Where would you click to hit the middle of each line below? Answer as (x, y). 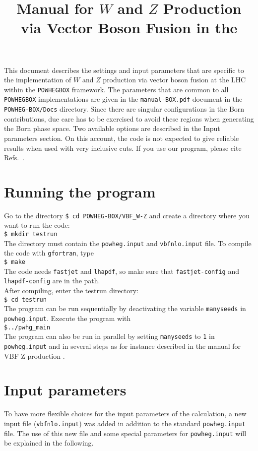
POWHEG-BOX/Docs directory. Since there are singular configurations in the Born (124, 109)
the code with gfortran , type (49, 253)
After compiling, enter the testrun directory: (71, 290)
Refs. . (14, 158)
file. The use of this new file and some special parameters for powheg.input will (125, 433)
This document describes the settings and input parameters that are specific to (124, 70)
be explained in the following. (49, 443)
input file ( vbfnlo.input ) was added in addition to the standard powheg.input (125, 423)
